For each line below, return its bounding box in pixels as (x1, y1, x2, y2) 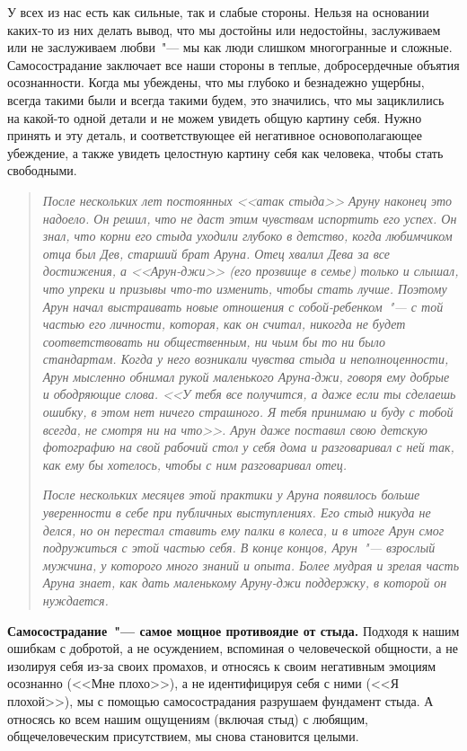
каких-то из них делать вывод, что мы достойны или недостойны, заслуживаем (7, 20, 441, 39)
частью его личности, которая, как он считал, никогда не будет (42, 314, 406, 333)
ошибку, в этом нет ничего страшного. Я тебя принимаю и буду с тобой (42, 402, 454, 421)
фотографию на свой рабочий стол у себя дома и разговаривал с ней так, (42, 437, 454, 456)
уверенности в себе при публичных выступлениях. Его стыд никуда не (42, 503, 431, 522)
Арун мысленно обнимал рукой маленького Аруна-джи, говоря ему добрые (42, 367, 450, 385)
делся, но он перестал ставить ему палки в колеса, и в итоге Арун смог (42, 520, 445, 539)
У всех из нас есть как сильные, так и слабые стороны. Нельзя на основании (7, 3, 429, 21)
